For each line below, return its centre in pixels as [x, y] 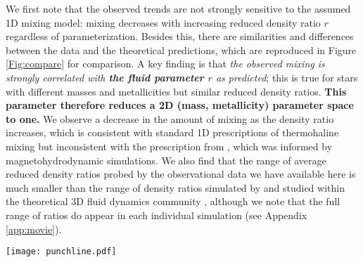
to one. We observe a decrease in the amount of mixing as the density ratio [170, 118]
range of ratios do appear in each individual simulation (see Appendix [157, 215]
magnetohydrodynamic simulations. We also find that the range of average [166, 160]
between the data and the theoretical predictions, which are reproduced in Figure [181, 50]
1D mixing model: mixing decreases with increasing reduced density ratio [163, 22]
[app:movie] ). [34, 229]
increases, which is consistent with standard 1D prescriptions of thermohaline [172, 132]
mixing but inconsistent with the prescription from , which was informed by [169, 146]
